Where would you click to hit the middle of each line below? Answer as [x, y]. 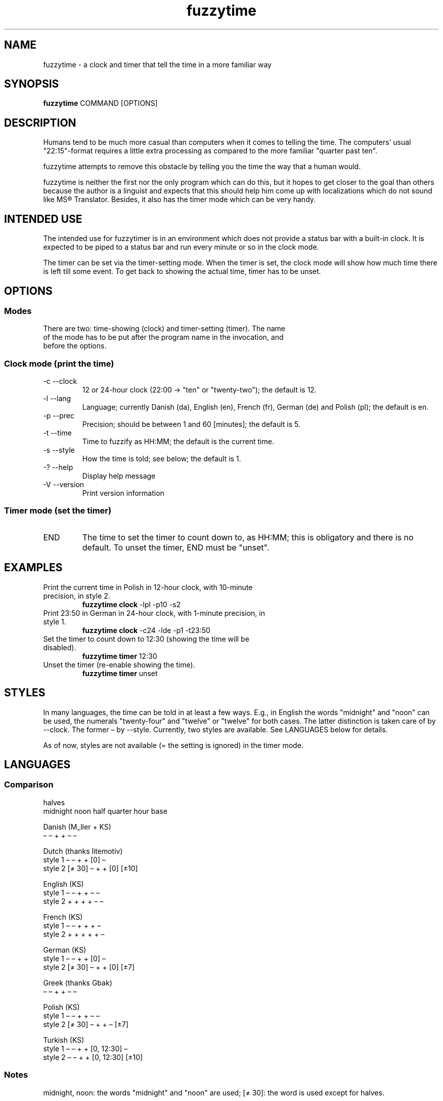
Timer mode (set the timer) [58, 511]
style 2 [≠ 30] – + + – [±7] [86, 1024]
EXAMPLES [33, 568]
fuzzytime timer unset [120, 673]
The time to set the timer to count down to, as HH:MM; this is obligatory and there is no [248, 537]
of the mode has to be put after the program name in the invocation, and [163, 337]
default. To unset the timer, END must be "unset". [176, 547]
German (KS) [65, 950]
